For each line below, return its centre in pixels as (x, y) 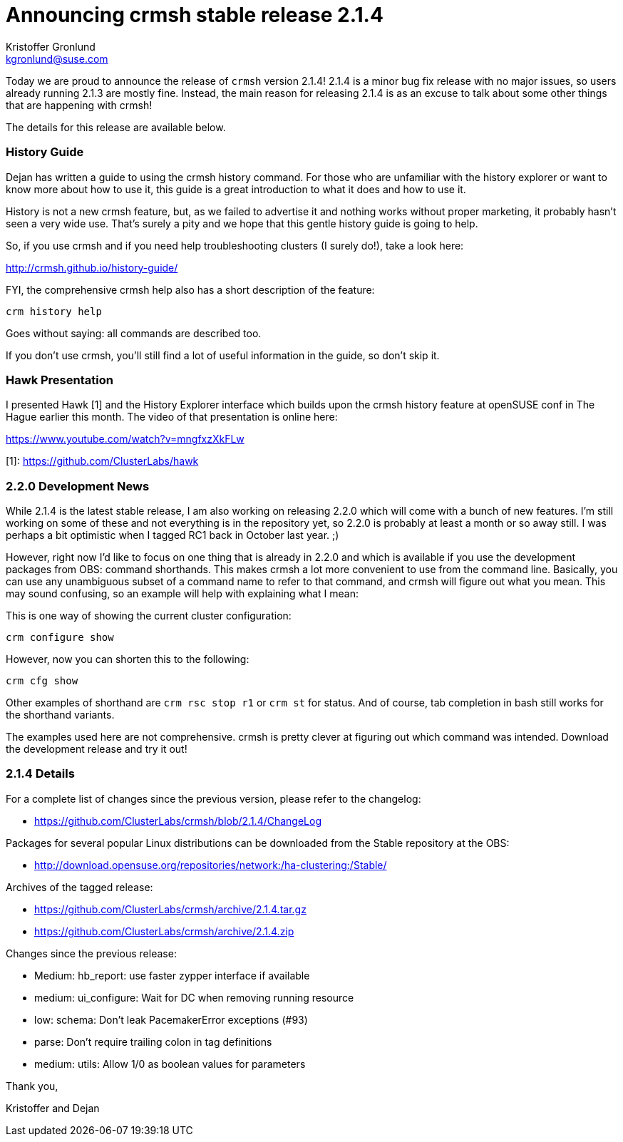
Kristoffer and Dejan (53, 1108)
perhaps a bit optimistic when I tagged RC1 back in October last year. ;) (173, 535)
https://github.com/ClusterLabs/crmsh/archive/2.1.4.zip (164, 931)
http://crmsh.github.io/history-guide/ (92, 267)
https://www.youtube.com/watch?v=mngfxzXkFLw (125, 439)
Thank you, (32, 1086)
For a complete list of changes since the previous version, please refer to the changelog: (213, 798)
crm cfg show (42, 681)
